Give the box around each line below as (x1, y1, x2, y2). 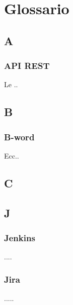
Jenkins (4, 232, 35, 244)
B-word (4, 130, 35, 143)
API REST (4, 59, 50, 72)
